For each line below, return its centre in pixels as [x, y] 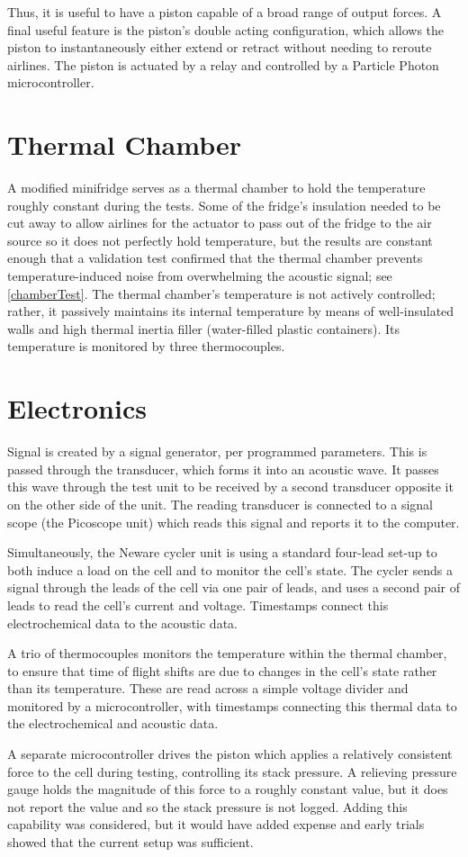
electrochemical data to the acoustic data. [122, 622]
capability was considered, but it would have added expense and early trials [216, 824]
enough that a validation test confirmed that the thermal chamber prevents [215, 258]
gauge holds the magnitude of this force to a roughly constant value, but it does [228, 789]
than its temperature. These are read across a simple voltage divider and [208, 688]
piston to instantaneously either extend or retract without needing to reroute [220, 47]
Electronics [77, 408]
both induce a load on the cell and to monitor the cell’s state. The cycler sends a [230, 569]
